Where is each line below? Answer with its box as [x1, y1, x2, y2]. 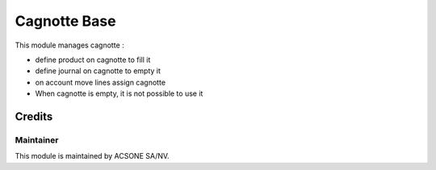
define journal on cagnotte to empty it [35, 66, 161, 76]
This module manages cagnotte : [15, 40, 124, 50]
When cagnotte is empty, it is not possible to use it [35, 89, 203, 98]
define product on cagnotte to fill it [35, 55, 151, 64]
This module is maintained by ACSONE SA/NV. [15, 151, 170, 161]
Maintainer [15, 134, 59, 145]
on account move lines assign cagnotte [35, 77, 166, 87]
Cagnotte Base [15, 12, 116, 30]
